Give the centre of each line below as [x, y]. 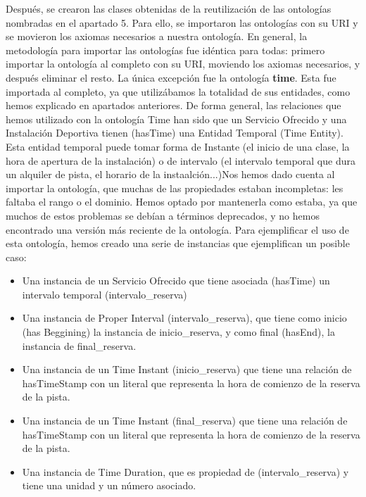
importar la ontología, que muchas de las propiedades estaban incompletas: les [175, 188]
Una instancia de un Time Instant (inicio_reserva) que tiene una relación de [187, 369]
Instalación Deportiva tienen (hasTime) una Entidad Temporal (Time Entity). [175, 133]
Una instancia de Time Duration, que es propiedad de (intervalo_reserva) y [185, 471]
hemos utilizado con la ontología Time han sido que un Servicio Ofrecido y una [176, 119]
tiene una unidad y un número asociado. [109, 485]
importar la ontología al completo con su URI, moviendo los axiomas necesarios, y [183, 64]
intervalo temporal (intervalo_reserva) [105, 294]
